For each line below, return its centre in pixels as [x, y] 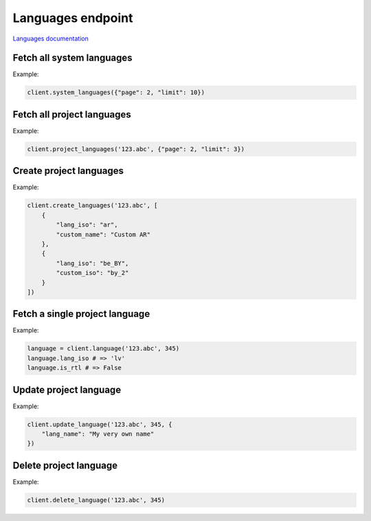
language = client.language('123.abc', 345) [103, 348]
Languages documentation [50, 38]
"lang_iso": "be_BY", [92, 263]
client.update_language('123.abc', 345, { [100, 424]
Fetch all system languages [72, 58]
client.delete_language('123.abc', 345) [96, 500]
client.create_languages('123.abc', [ [92, 206]
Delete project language [65, 465]
